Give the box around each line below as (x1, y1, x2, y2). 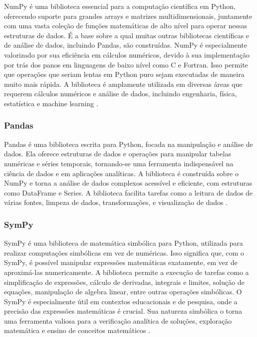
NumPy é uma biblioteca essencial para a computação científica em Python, (4, 1, 236, 11)
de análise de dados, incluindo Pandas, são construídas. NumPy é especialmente (4, 40, 248, 50)
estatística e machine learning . (4, 98, 98, 108)
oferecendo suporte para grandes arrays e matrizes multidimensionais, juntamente (4, 10, 253, 21)
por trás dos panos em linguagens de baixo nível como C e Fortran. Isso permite (4, 59, 248, 69)
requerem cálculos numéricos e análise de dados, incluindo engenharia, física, (4, 88, 237, 99)
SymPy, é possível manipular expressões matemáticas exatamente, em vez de (4, 257, 238, 268)
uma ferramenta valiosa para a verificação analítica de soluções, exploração (4, 315, 232, 326)
